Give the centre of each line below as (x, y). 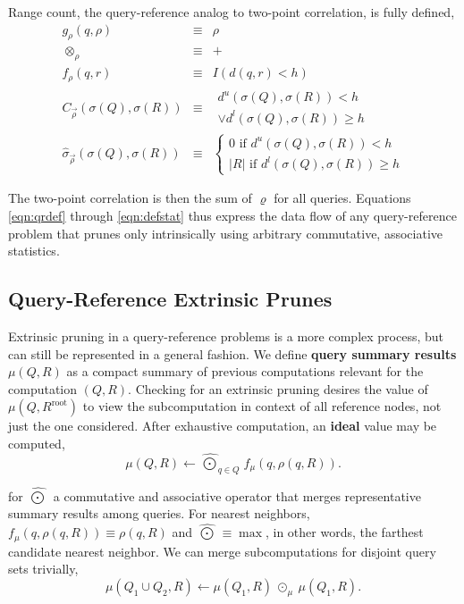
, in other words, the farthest (344, 532)
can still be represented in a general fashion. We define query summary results (232, 353)
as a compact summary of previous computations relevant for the (245, 371)
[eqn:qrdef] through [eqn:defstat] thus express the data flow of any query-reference (232, 216)
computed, (37, 443)
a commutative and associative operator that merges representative (237, 495)
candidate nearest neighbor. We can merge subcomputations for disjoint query (222, 551)
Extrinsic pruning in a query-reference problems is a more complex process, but (226, 336)
